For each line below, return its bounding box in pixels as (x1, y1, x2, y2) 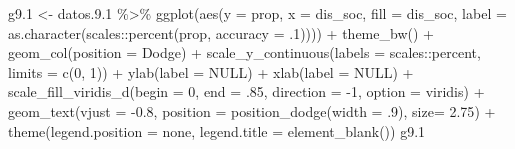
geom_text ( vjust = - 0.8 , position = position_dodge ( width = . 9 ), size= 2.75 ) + (8, 100, 496, 121)
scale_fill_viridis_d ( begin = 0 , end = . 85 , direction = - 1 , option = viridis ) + (8, 81, 485, 102)
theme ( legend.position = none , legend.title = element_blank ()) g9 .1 (8, 120, 426, 141)
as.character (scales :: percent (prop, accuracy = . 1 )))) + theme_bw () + (8, 22, 434, 43)
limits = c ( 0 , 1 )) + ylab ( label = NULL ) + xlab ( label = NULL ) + (8, 61, 414, 82)
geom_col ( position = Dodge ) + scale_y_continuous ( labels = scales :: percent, (8, 42, 481, 63)
